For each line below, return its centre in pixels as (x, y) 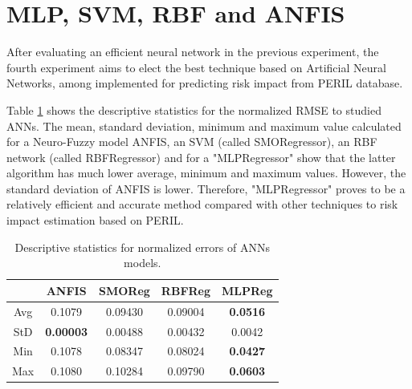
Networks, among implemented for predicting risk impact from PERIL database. (205, 83)
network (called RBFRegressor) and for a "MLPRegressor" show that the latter (201, 157)
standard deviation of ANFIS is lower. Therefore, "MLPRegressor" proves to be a (206, 188)
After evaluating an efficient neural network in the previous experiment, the (193, 52)
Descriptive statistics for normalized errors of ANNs (142, 247)
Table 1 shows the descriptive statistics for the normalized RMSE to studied (194, 109)
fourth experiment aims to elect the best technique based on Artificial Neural (196, 67)
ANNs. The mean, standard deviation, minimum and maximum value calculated (204, 126)
